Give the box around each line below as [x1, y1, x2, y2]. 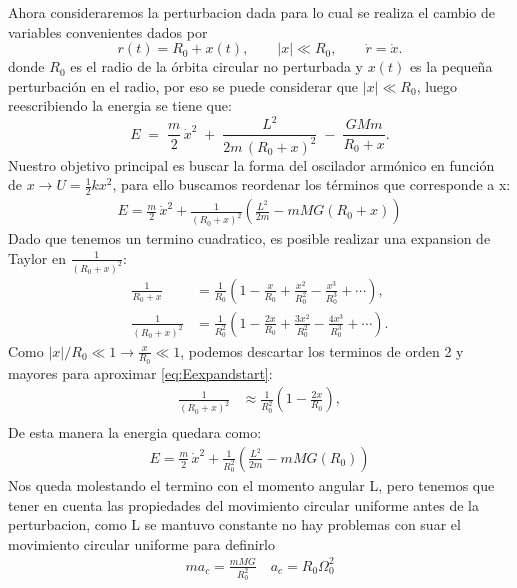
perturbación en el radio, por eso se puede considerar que [8, 75, 359, 96]
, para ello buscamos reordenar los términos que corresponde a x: [112, 174, 511, 195]
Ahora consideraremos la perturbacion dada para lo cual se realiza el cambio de [8, 2, 495, 22]
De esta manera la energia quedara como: [8, 422, 262, 443]
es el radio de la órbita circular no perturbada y [70, 56, 364, 77]
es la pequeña [409, 56, 493, 77]
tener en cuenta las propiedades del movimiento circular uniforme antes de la [8, 494, 479, 515]
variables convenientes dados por [8, 21, 208, 42]
